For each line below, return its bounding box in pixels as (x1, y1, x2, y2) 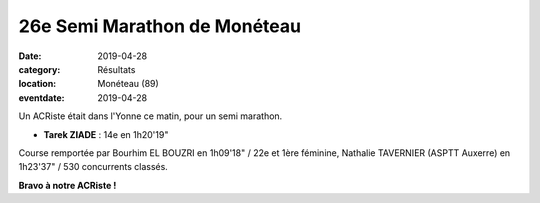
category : (18, 63, 61, 75)
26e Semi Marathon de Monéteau (18, 15, 302, 37)
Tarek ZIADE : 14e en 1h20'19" (43, 128, 169, 140)
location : (18, 78, 57, 90)
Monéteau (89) (97, 78, 159, 90)
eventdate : (18, 91, 65, 104)
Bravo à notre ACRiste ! (18, 179, 117, 191)
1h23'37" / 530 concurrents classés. (18, 161, 169, 173)
